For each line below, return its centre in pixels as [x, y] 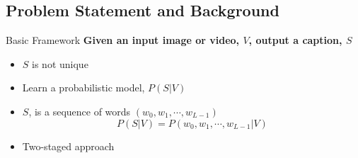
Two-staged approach [68, 146]
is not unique [60, 63]
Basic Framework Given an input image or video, [123, 40]
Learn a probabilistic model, [83, 88]
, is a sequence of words [80, 111]
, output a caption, [295, 40]
